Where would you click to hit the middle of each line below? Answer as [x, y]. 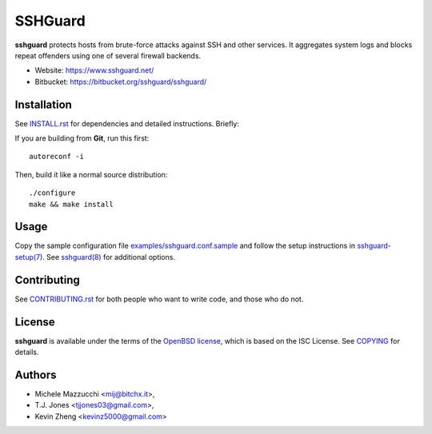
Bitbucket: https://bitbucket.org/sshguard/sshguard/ [121, 82]
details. [27, 352]
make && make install [71, 204]
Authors [36, 374]
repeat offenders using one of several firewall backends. [108, 55]
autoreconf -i [56, 157]
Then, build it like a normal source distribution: [91, 174]
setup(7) [29, 257]
